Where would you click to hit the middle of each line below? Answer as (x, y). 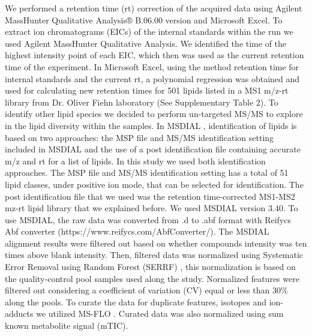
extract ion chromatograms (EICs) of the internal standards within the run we (149, 31)
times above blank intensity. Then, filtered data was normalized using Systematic (154, 255)
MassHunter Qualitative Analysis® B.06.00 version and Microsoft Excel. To (144, 19)
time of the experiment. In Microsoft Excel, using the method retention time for (152, 66)
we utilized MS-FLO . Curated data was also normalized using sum (160, 313)
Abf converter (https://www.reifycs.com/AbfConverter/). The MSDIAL (137, 231)
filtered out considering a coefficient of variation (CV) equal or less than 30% (146, 290)
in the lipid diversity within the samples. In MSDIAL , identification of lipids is (151, 125)
